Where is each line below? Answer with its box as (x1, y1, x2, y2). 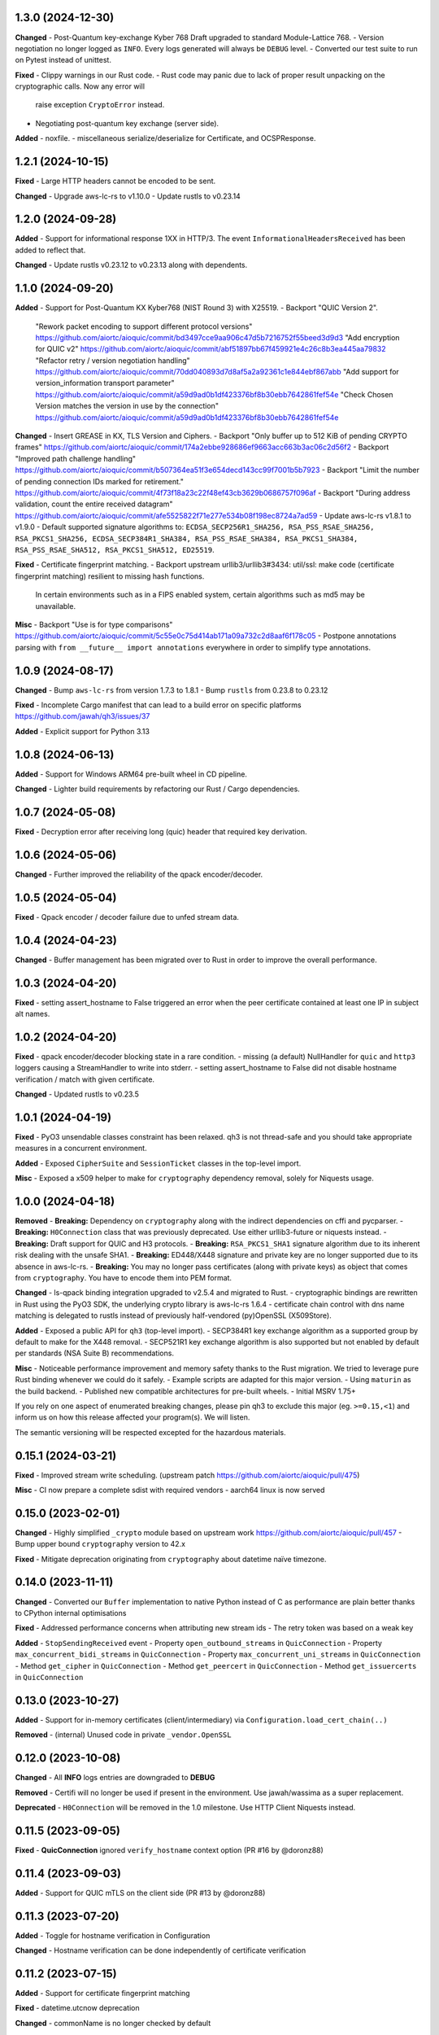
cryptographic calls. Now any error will (15, 81, 146, 91)
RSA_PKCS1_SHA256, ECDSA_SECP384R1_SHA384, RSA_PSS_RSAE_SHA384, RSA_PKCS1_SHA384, (15, 534, 359, 543)
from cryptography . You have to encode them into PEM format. (15, 1273, 232, 1282)
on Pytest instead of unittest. (15, 55, 111, 65)
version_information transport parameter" (35, 379, 175, 388)
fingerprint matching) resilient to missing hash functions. (15, 571, 205, 581)
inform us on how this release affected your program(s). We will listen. (15, 1412, 250, 1422)
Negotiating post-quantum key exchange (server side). (35, 118, 219, 128)
